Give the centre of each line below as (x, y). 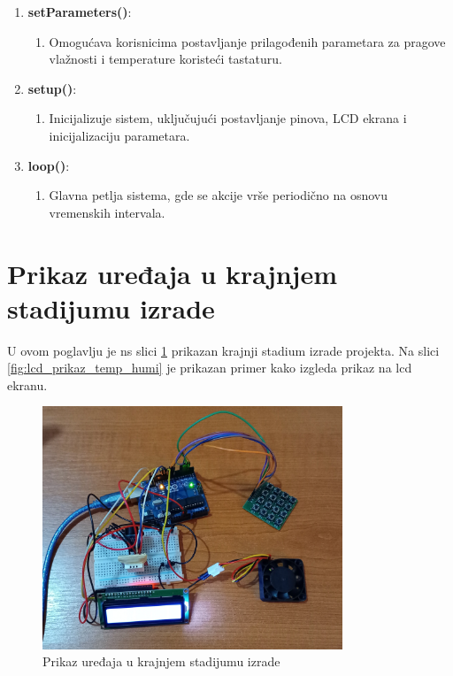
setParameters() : (80, 12)
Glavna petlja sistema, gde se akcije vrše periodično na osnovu (219, 195)
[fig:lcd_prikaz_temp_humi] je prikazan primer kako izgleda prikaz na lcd (210, 368)
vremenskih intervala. (107, 212)
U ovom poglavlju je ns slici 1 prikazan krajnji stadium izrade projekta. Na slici (223, 350)
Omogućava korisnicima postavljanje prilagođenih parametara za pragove (247, 41)
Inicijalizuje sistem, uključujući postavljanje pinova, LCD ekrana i (228, 118)
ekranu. (27, 384)
